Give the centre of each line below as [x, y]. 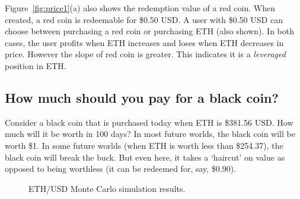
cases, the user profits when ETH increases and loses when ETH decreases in [144, 42]
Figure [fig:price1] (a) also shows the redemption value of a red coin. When [140, 8]
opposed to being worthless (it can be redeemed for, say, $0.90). [121, 169]
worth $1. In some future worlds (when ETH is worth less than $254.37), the [144, 145]
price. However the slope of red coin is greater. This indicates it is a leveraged [145, 54]
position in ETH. [36, 65]
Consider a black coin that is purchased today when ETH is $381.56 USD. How [149, 122]
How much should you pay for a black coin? [142, 97]
